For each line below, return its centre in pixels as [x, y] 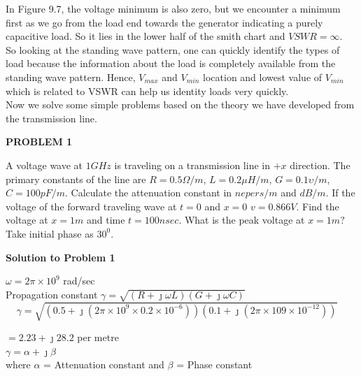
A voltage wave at [44, 165]
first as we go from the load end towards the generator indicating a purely [164, 22]
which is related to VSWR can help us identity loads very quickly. [147, 91]
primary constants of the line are [76, 179]
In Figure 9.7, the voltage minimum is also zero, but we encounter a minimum [173, 8]
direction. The [320, 165]
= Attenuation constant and [104, 364]
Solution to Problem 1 [61, 257]
